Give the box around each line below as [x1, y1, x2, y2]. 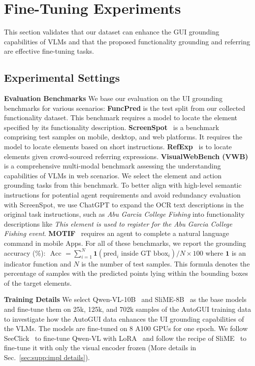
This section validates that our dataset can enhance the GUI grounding [4, 27, 220, 37]
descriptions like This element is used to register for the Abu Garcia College [4, 218, 232, 229]
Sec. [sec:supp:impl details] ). [4, 352, 90, 362]
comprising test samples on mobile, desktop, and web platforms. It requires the [4, 132, 243, 142]
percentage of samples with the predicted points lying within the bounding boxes [4, 268, 248, 278]
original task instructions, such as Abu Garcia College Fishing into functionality [4, 209, 245, 219]
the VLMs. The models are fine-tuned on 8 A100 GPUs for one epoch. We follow [4, 323, 248, 333]
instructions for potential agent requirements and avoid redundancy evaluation [4, 190, 241, 200]
